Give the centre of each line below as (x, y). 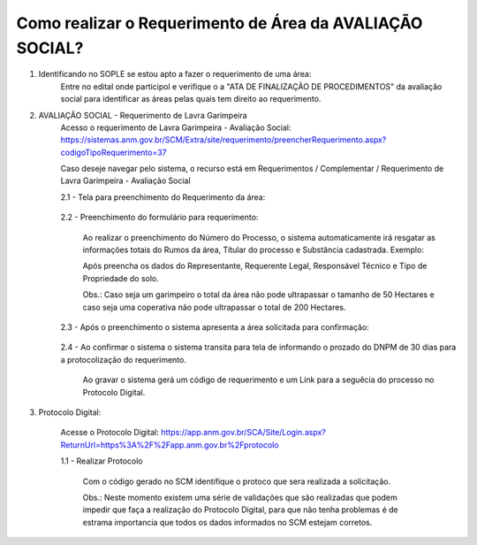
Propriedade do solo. (121, 278)
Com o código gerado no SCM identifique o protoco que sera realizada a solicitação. (237, 481)
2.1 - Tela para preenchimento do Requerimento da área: (163, 197)
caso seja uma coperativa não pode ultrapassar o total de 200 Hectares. (214, 307)
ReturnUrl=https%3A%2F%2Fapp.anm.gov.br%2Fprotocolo (170, 445)
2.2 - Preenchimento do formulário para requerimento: (159, 218)
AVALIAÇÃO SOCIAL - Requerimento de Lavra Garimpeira (143, 115)
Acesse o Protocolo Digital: (110, 433)
